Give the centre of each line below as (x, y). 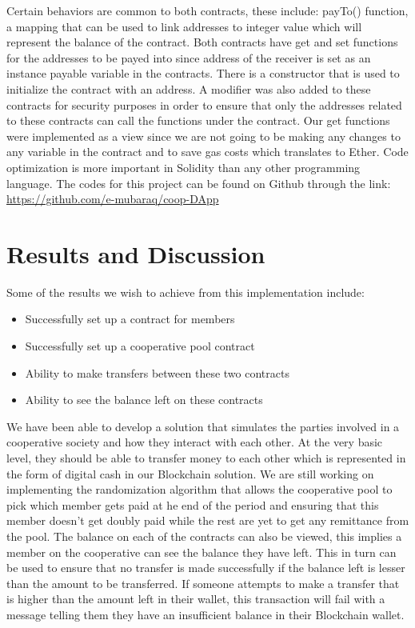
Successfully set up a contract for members (130, 319)
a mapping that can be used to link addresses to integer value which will (184, 26)
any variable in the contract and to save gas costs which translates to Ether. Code (207, 152)
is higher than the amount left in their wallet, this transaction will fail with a (196, 599)
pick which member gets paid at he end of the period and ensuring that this (193, 504)
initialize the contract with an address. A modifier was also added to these (189, 88)
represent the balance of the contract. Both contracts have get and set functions (202, 42)
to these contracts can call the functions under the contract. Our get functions (198, 120)
